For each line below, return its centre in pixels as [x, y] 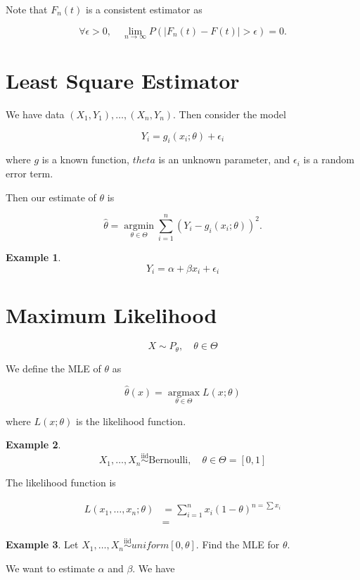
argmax [184, 392]
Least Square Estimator [123, 80]
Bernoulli [168, 461]
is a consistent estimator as [144, 9]
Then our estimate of [51, 197]
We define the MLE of [53, 368]
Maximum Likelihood [111, 315]
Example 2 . [33, 445]
